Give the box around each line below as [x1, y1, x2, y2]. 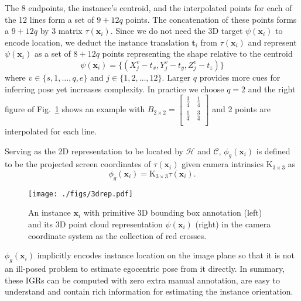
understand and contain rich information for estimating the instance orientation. [5, 285, 293, 297]
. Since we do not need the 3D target [110, 25, 243, 37]
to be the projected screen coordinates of [5, 158, 151, 170]
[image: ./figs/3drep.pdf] [28, 189, 133, 198]
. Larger [162, 71, 191, 83]
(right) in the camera [195, 217, 271, 230]
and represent [248, 36, 297, 48]
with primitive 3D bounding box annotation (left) [83, 206, 262, 219]
